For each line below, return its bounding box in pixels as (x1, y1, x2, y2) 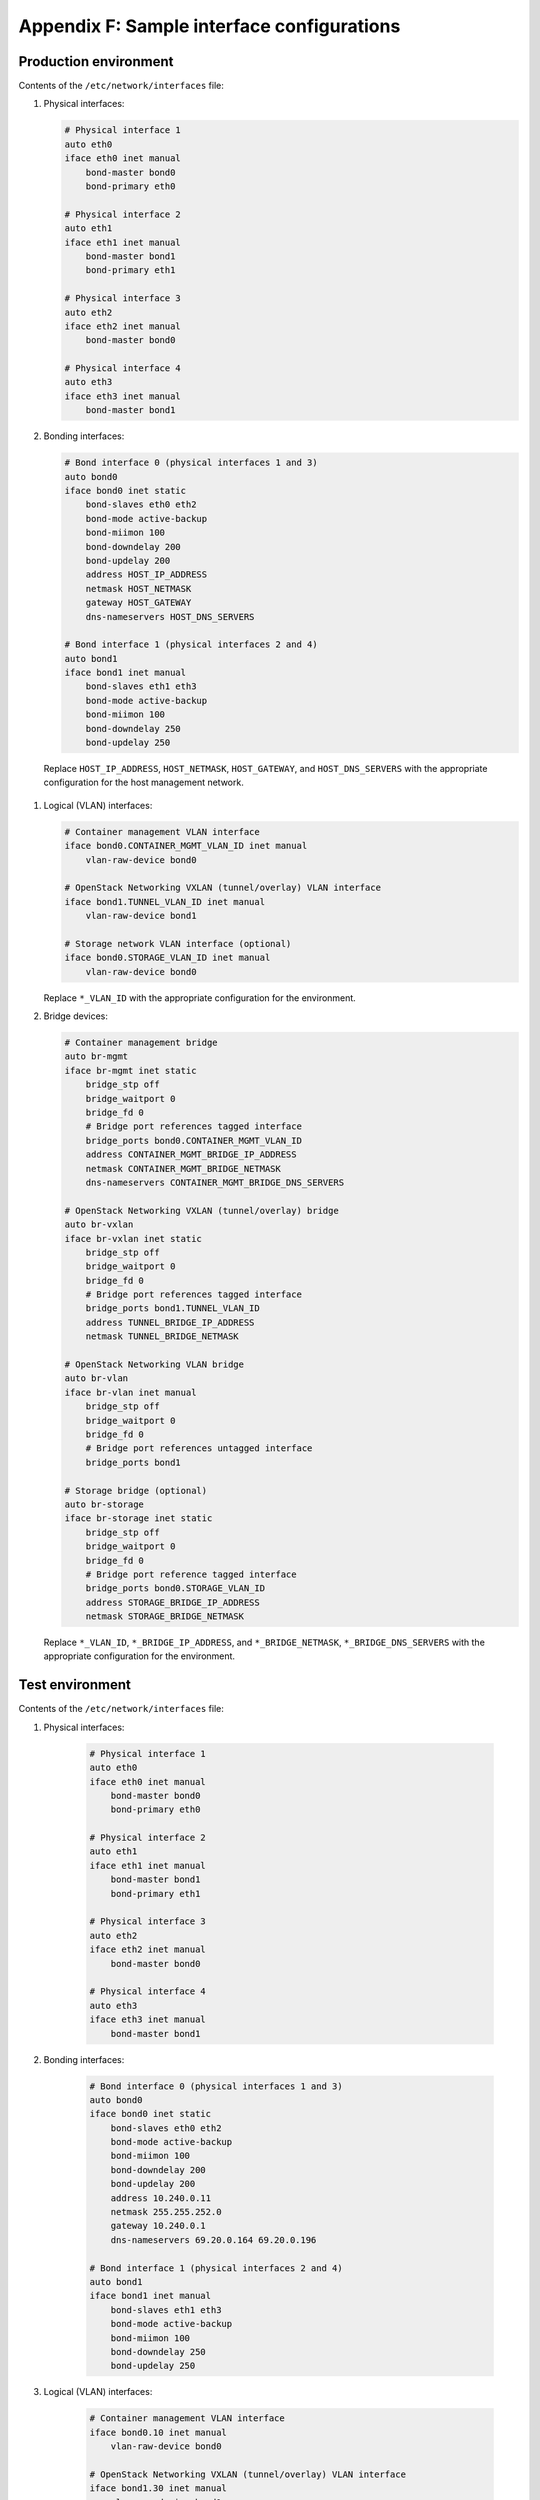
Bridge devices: (43, 1010, 109, 1022)
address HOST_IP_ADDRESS (85, 569, 208, 580)
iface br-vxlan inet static (64, 1233, 202, 1244)
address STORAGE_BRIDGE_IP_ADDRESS (85, 1596, 260, 1608)
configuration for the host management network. (43, 776, 244, 789)
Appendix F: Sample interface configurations (18, 15, 401, 37)
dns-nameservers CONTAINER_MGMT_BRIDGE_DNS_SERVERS (85, 1176, 345, 1188)
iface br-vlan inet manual (64, 1386, 197, 1398)
